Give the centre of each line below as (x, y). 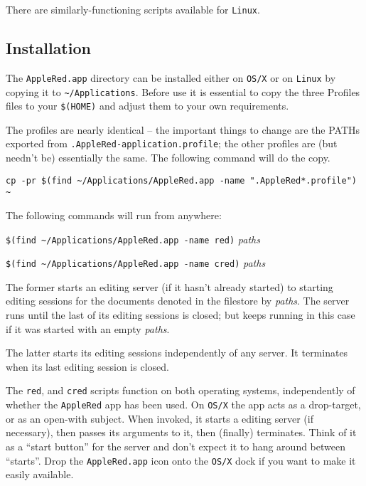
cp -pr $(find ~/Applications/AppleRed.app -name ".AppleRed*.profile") (181, 180)
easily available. (40, 474)
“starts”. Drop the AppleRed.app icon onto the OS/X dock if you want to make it (181, 460)
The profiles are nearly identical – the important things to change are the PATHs (183, 129)
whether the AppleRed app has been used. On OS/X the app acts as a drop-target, (183, 405)
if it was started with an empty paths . (88, 328)
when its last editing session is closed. (87, 366)
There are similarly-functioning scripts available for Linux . (133, 9)
